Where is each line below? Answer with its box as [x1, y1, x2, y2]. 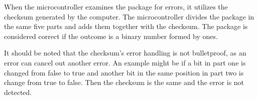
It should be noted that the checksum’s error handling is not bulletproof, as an [4, 47, 246, 58]
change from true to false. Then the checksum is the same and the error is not [4, 77, 244, 87]
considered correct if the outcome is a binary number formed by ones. [4, 30, 218, 41]
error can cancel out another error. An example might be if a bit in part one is [4, 57, 246, 67]
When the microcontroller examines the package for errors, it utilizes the [4, 1, 228, 11]
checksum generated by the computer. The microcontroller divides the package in [4, 11, 254, 21]
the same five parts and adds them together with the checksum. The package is [4, 21, 248, 31]
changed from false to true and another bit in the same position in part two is [4, 67, 244, 77]
